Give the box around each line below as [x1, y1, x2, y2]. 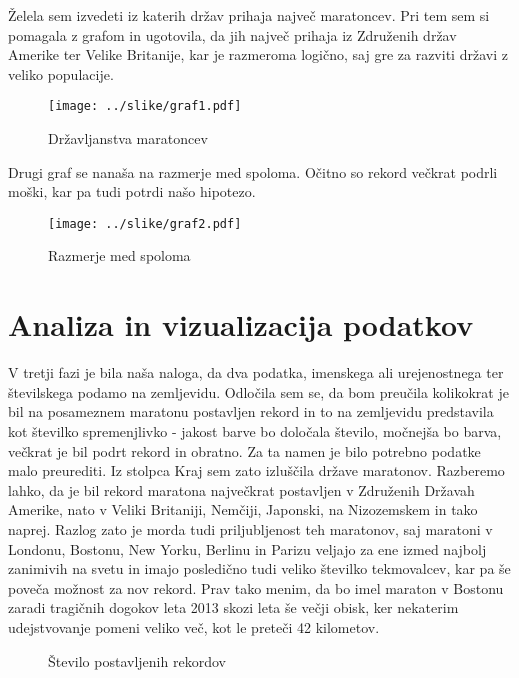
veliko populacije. [8, 63, 114, 84]
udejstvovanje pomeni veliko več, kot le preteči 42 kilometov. [8, 616, 380, 637]
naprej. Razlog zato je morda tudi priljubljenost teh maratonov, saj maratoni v [8, 518, 493, 539]
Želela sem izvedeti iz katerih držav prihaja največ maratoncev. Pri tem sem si [8, 5, 490, 25]
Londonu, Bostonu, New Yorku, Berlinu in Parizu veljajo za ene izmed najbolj [8, 538, 487, 559]
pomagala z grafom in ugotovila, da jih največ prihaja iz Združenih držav [8, 24, 457, 45]
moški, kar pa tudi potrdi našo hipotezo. [8, 181, 256, 202]
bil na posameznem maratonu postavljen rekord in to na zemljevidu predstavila [8, 401, 494, 422]
